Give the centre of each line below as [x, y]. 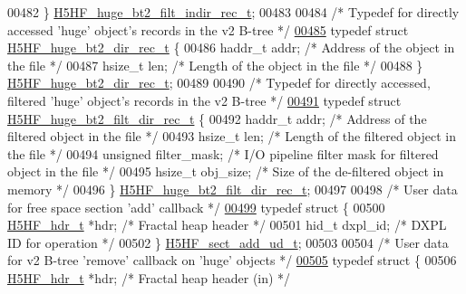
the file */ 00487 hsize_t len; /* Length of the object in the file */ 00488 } [215, 65]
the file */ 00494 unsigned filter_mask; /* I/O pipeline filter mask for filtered [223, 153]
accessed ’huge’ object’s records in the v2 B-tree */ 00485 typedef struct [208, 29]
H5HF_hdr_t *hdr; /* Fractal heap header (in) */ [149, 277]
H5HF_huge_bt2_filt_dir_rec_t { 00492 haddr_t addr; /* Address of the [217, 118]
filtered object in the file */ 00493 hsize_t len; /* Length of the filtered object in [232, 136]
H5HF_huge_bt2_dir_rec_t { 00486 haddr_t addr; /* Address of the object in [231, 47]
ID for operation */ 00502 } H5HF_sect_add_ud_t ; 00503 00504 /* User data [228, 242]
